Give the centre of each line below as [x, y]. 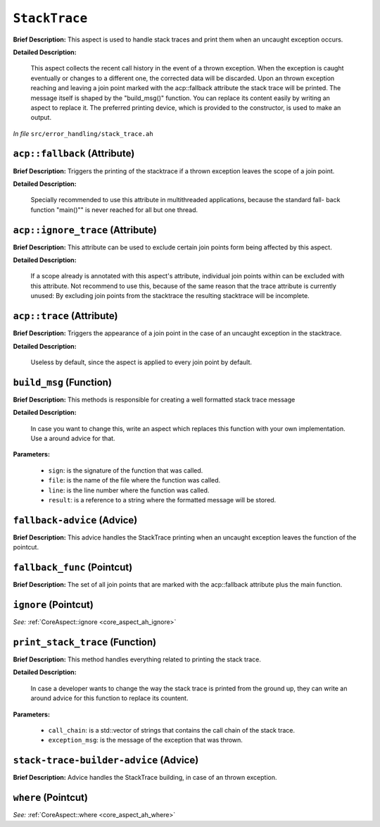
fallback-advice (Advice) [75, 520]
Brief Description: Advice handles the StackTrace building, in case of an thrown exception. [145, 778]
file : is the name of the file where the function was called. [134, 480]
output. [41, 118]
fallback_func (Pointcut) [73, 567]
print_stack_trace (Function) [85, 642]
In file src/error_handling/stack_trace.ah [83, 133]
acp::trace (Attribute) [65, 316]
